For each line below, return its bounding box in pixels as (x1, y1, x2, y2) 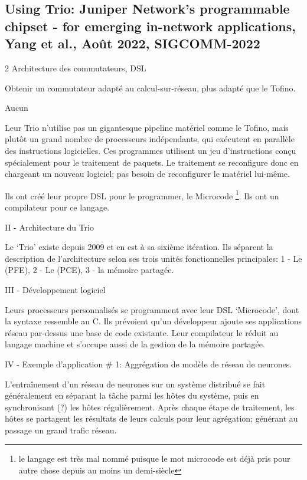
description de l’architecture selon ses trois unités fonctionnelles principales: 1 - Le (5, 252, 302, 264)
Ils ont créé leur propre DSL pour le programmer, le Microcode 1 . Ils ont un (5, 188, 279, 202)
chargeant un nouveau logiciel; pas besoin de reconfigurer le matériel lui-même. (5, 167, 290, 180)
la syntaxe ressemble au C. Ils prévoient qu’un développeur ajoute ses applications (5, 315, 302, 327)
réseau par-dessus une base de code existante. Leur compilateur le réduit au (5, 326, 279, 338)
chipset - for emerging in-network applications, (5, 17, 296, 35)
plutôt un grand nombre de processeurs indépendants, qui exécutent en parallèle (5, 133, 295, 145)
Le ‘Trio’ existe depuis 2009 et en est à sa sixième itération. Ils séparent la (5, 241, 273, 253)
